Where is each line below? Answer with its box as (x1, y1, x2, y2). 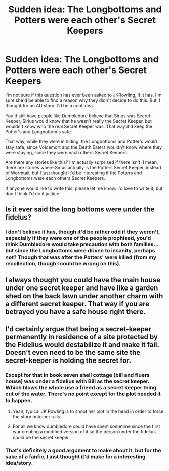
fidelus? (5, 213, 32, 222)
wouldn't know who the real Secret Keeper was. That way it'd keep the (5, 123, 153, 129)
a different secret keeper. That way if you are (5, 299, 150, 308)
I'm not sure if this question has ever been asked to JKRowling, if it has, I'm (5, 92, 162, 98)
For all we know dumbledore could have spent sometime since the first (12, 423, 160, 429)
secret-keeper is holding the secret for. (5, 356, 132, 365)
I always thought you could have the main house (5, 275, 161, 284)
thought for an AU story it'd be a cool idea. (5, 102, 94, 108)
